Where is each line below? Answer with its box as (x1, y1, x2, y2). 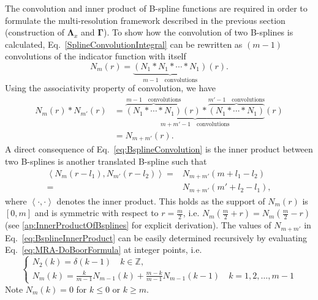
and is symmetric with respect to (34, 206, 159, 219)
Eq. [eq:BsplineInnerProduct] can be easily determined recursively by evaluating (5, 231, 308, 244)
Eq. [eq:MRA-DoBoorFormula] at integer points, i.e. (5, 243, 202, 256)
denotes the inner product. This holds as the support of (56, 194, 265, 207)
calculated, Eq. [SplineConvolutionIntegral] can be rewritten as (5, 37, 243, 50)
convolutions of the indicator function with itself (5, 50, 186, 62)
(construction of (5, 26, 64, 39)
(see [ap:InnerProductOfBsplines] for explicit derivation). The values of (5, 219, 271, 231)
